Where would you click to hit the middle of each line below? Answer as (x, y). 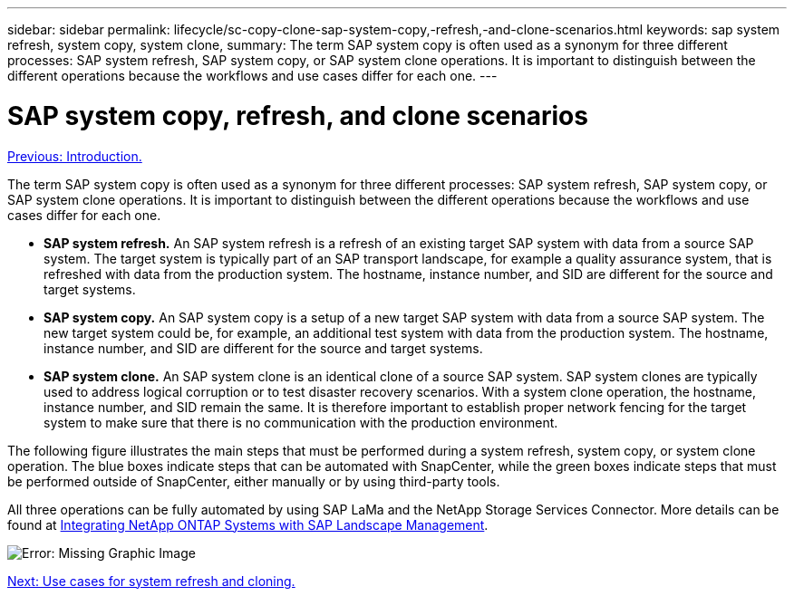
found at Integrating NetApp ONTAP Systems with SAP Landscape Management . (248, 524)
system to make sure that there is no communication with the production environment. (301, 422)
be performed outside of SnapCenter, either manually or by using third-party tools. (254, 481)
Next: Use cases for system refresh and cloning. (151, 581)
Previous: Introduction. (75, 156)
